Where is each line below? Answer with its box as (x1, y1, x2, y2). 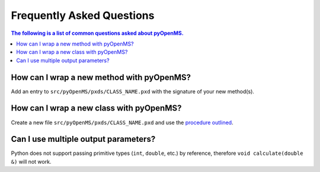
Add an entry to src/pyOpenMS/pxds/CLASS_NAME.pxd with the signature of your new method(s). (11, 87, 255, 95)
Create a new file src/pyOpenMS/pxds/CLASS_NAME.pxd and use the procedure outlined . (11, 119, 233, 126)
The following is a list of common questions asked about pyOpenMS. (11, 30, 184, 37)
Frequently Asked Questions (11, 9, 155, 22)
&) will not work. (11, 158, 52, 165)
